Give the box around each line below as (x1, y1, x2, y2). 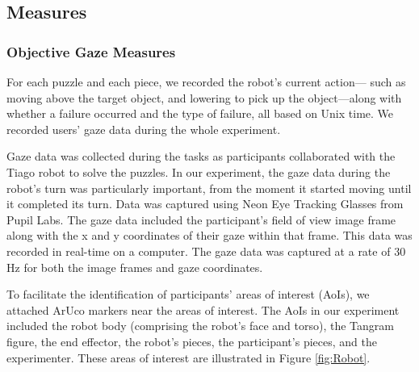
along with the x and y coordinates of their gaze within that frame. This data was (6, 227, 413, 244)
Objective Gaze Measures (6, 41, 176, 61)
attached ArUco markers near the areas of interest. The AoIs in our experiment (6, 301, 400, 318)
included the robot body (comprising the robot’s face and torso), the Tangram (6, 317, 394, 334)
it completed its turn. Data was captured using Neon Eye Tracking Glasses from (6, 195, 404, 212)
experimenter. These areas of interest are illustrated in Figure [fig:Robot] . (6, 349, 371, 366)
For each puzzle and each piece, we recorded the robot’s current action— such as (6, 73, 406, 90)
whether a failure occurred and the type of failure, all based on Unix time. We (6, 105, 394, 122)
